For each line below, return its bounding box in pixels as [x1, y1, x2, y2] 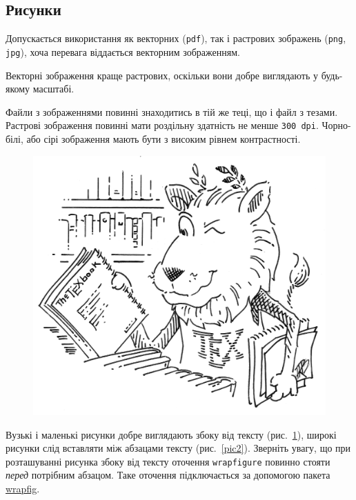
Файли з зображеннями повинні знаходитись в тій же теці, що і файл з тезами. [6, 104, 338, 119]
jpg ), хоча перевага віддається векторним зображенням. [6, 44, 240, 59]
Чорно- [322, 118, 351, 132]
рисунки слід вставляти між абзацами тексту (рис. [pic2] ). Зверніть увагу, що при [6, 441, 351, 455]
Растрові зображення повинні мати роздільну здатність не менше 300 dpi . [6, 118, 319, 132]
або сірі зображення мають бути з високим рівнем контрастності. [26, 131, 301, 146]
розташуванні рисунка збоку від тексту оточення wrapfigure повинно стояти [6, 454, 330, 468]
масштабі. [32, 81, 75, 96]
